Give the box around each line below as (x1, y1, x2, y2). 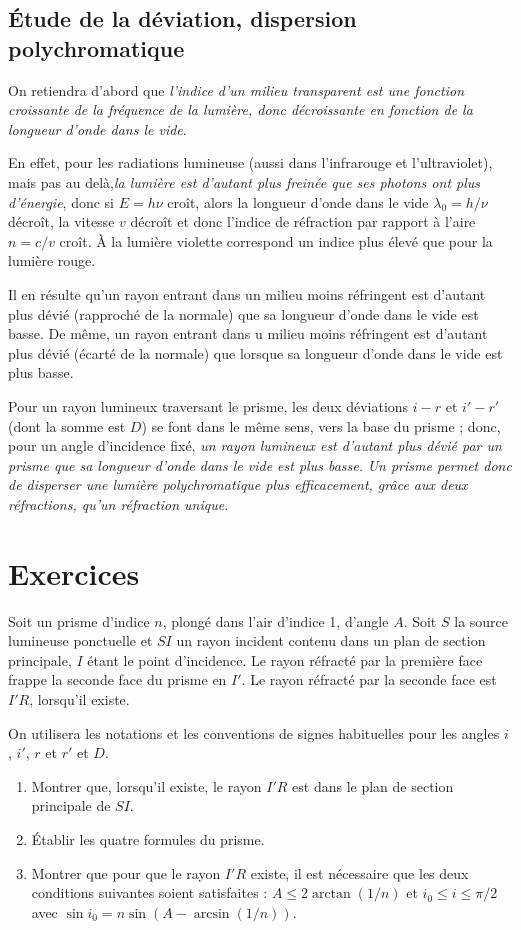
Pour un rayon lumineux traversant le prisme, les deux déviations (8, 395, 409, 416)
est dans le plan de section (292, 775, 454, 796)
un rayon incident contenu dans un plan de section (176, 630, 486, 651)
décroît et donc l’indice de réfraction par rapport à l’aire (130, 211, 476, 232)
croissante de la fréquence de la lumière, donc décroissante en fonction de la (8, 99, 473, 120)
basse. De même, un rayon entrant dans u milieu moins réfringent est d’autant (8, 323, 488, 344)
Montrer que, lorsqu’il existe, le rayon (31, 775, 262, 796)
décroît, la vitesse (8, 211, 115, 232)
